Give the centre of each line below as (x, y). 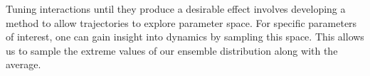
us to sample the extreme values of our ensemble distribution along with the (172, 50)
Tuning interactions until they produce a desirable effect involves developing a (176, 9)
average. (23, 64)
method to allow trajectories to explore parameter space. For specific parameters (181, 22)
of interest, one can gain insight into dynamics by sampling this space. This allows (185, 37)
